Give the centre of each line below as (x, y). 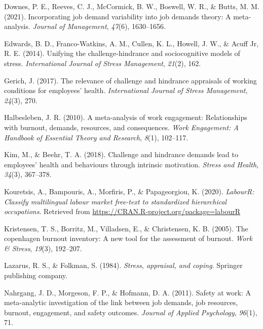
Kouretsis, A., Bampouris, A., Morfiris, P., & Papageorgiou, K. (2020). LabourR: (129, 191)
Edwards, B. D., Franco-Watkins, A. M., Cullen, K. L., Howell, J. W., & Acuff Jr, (131, 43)
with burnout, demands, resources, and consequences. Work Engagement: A (121, 127)
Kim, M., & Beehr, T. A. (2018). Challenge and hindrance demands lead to (121, 154)
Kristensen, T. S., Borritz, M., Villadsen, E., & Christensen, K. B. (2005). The (126, 228)
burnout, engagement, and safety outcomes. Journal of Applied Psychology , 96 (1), (131, 312)
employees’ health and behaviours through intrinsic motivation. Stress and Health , (131, 164)
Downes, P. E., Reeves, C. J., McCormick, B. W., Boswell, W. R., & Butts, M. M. (132, 6)
